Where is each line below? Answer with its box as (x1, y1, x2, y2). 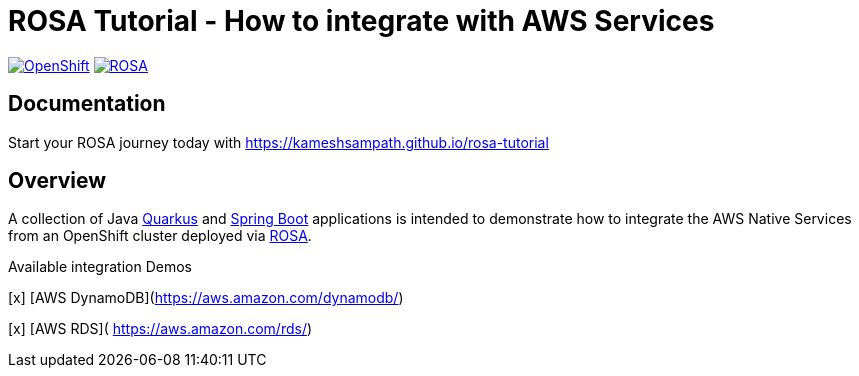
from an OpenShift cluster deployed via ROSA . (8, 227, 312, 245)
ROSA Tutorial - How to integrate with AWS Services (8, 4, 715, 38)
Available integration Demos (8, 258, 192, 276)
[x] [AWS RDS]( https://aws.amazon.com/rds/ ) (8, 320, 313, 338)
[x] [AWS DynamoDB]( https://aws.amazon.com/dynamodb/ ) (8, 289, 404, 307)
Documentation (8, 91, 166, 117)
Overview (8, 168, 107, 194)
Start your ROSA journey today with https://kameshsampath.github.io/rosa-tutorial (8, 133, 549, 151)
